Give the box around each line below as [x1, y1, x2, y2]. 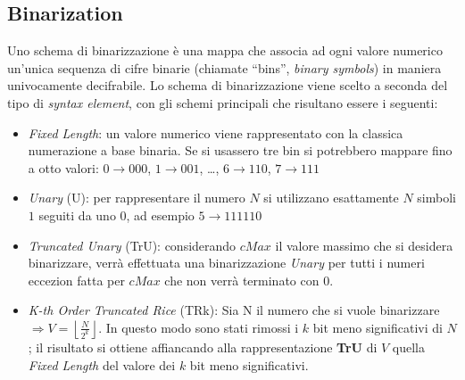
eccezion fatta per [28, 270, 125, 289]
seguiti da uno [38, 205, 116, 224]
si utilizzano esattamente [263, 188, 399, 207]
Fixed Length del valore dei [28, 355, 176, 374]
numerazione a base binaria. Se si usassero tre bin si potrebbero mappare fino [28, 141, 453, 160]
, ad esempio [126, 205, 195, 224]
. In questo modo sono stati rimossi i [98, 318, 299, 336]
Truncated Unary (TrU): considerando [28, 235, 237, 254]
